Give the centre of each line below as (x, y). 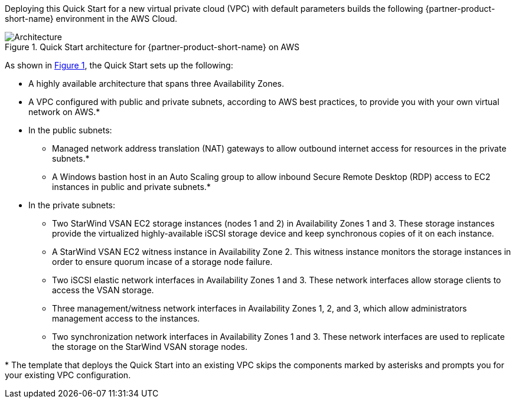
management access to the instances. (126, 318)
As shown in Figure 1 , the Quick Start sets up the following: (119, 65)
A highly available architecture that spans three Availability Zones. (157, 83)
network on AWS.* (64, 112)
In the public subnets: (70, 130)
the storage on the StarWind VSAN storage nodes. (150, 347)
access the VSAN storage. (103, 290)
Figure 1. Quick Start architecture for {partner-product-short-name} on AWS (152, 47)
